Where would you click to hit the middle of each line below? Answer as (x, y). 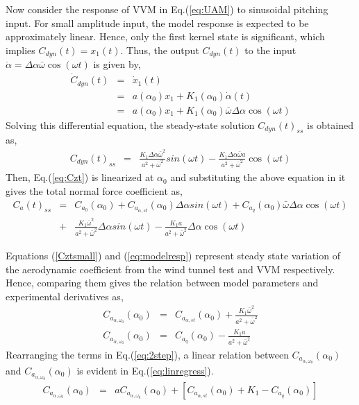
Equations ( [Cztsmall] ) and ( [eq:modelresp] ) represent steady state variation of (173, 255)
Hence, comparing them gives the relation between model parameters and (162, 283)
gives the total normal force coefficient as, (94, 190)
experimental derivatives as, (65, 296)
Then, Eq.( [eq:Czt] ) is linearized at (80, 177)
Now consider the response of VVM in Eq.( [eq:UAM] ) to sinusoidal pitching (167, 9)
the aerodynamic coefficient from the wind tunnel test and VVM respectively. (170, 269)
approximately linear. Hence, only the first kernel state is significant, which (165, 36)
